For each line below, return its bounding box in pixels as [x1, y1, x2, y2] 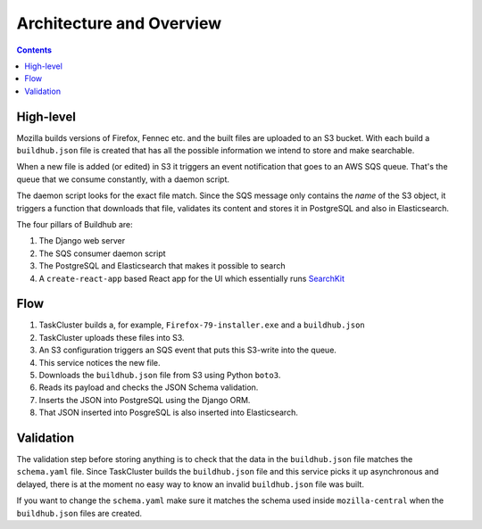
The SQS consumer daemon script [38, 248, 166, 259]
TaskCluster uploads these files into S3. [38, 332, 185, 343]
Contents [16, 45, 53, 55]
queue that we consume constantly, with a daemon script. [16, 174, 230, 185]
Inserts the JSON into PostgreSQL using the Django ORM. [38, 394, 251, 405]
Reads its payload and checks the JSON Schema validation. [38, 382, 259, 393]
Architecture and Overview [16, 13, 222, 33]
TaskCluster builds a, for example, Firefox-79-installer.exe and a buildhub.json [38, 319, 365, 330]
